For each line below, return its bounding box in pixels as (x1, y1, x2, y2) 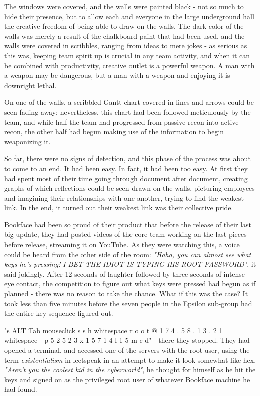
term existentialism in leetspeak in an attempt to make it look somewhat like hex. (4, 354, 256, 365)
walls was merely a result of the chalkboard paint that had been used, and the (4, 30, 245, 41)
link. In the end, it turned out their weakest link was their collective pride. (4, 202, 233, 213)
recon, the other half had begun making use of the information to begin (4, 126, 224, 137)
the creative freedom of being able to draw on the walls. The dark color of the (4, 21, 244, 31)
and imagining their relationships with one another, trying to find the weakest (4, 192, 244, 203)
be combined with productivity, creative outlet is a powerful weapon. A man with (4, 60, 255, 70)
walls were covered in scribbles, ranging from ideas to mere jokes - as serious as (4, 40, 247, 51)
